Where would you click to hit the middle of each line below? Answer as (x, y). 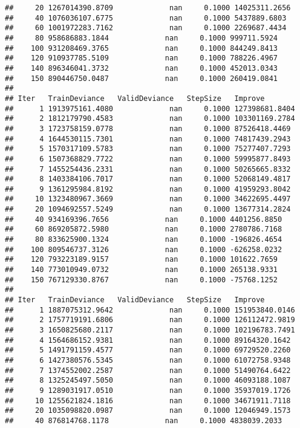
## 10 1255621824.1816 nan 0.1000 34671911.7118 (148, 400)
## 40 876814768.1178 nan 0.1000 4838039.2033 (144, 420)
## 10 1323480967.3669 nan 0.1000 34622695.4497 (148, 199)
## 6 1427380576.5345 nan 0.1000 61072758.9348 (148, 360)
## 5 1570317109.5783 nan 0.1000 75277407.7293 (148, 149)
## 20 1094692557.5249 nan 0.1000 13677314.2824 (148, 209)
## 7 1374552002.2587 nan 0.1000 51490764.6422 (148, 370)
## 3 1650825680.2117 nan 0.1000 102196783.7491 (150, 330)
